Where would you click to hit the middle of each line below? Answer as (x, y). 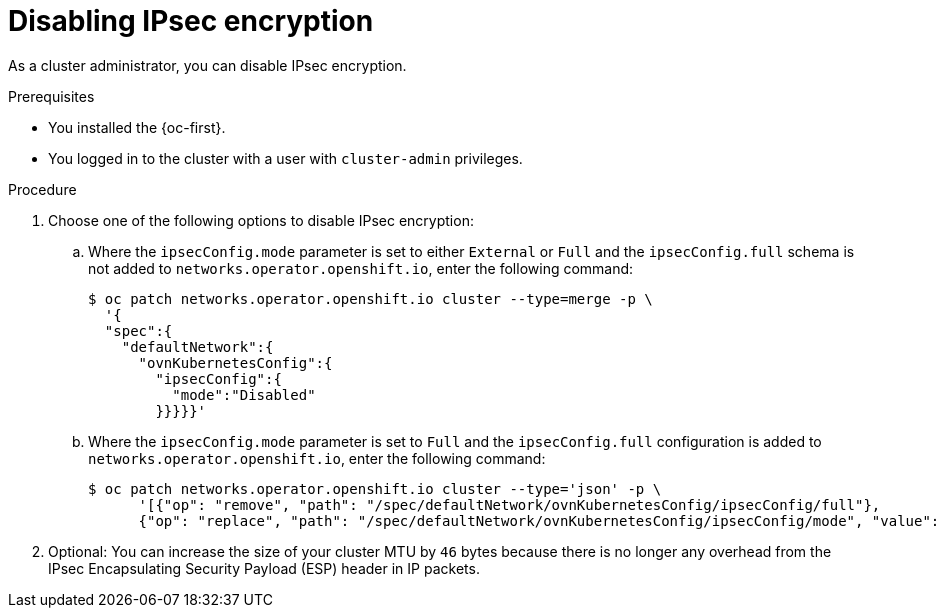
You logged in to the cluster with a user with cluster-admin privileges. (285, 158)
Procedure (42, 189)
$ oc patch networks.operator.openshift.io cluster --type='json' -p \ (375, 488)
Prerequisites (51, 96)
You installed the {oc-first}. (137, 127)
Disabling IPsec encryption (191, 21)
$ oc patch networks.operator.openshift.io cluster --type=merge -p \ (370, 298)
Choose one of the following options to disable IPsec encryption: (261, 220)
